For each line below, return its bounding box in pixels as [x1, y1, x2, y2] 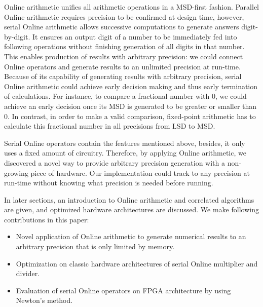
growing [4, 167, 28, 178]
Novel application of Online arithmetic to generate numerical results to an [16, 231, 246, 242]
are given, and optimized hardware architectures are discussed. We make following [4, 204, 259, 215]
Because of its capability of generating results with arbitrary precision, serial [4, 71, 242, 82]
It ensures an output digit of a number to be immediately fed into [32, 31, 237, 42]
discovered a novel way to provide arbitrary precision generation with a [4, 157, 225, 168]
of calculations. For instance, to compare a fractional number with [4, 91, 210, 101]
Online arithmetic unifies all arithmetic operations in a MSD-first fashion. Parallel [4, 2, 259, 12]
